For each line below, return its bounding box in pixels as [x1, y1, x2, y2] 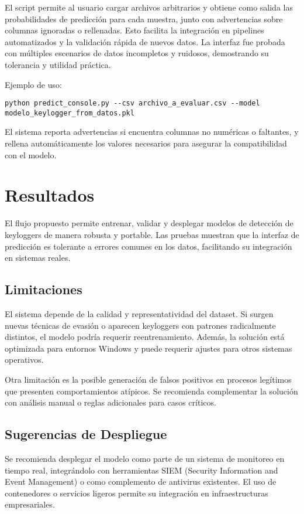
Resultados [5, 183, 95, 207]
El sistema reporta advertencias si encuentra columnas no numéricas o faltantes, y [5, 125, 299, 138]
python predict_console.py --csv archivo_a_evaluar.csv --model [5, 99, 260, 108]
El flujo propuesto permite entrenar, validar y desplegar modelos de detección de [5, 217, 293, 229]
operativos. [5, 353, 44, 366]
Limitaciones [5, 280, 82, 298]
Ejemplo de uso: [5, 78, 62, 90]
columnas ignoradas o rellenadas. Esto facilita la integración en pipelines [5, 24, 264, 36]
